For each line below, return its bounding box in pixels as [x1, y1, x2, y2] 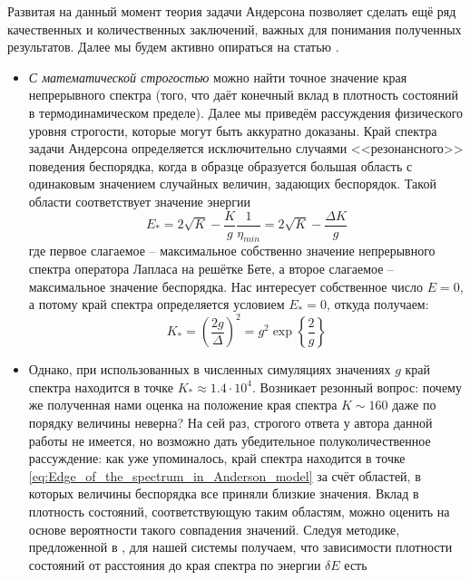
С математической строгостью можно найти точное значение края [28, 67, 407, 86]
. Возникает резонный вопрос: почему [252, 377, 462, 396]
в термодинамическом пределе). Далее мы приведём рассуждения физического [28, 102, 464, 121]
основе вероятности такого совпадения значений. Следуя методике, [28, 519, 400, 538]
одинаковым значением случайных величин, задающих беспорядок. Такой [28, 174, 436, 193]
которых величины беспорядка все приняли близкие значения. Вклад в [28, 484, 419, 503]
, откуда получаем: [326, 295, 429, 314]
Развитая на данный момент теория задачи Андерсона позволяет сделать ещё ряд [7, 2, 456, 20]
